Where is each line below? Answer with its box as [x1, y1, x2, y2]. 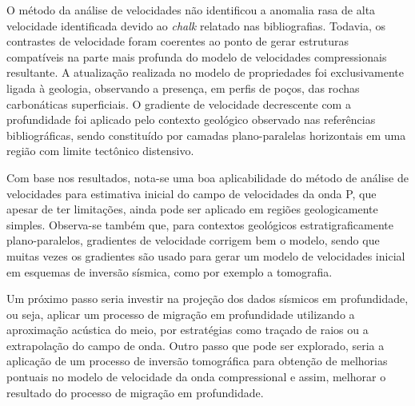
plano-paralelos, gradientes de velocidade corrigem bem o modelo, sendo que [6, 232, 380, 249]
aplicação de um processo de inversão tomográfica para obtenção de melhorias [6, 352, 388, 369]
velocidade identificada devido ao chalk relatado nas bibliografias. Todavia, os [6, 17, 386, 34]
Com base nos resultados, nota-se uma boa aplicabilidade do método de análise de [6, 169, 409, 185]
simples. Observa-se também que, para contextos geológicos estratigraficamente [6, 216, 394, 233]
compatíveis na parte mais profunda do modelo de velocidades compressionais [6, 48, 387, 65]
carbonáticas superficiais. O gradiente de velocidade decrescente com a [6, 95, 351, 112]
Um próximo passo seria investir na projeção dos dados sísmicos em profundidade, [6, 290, 409, 307]
